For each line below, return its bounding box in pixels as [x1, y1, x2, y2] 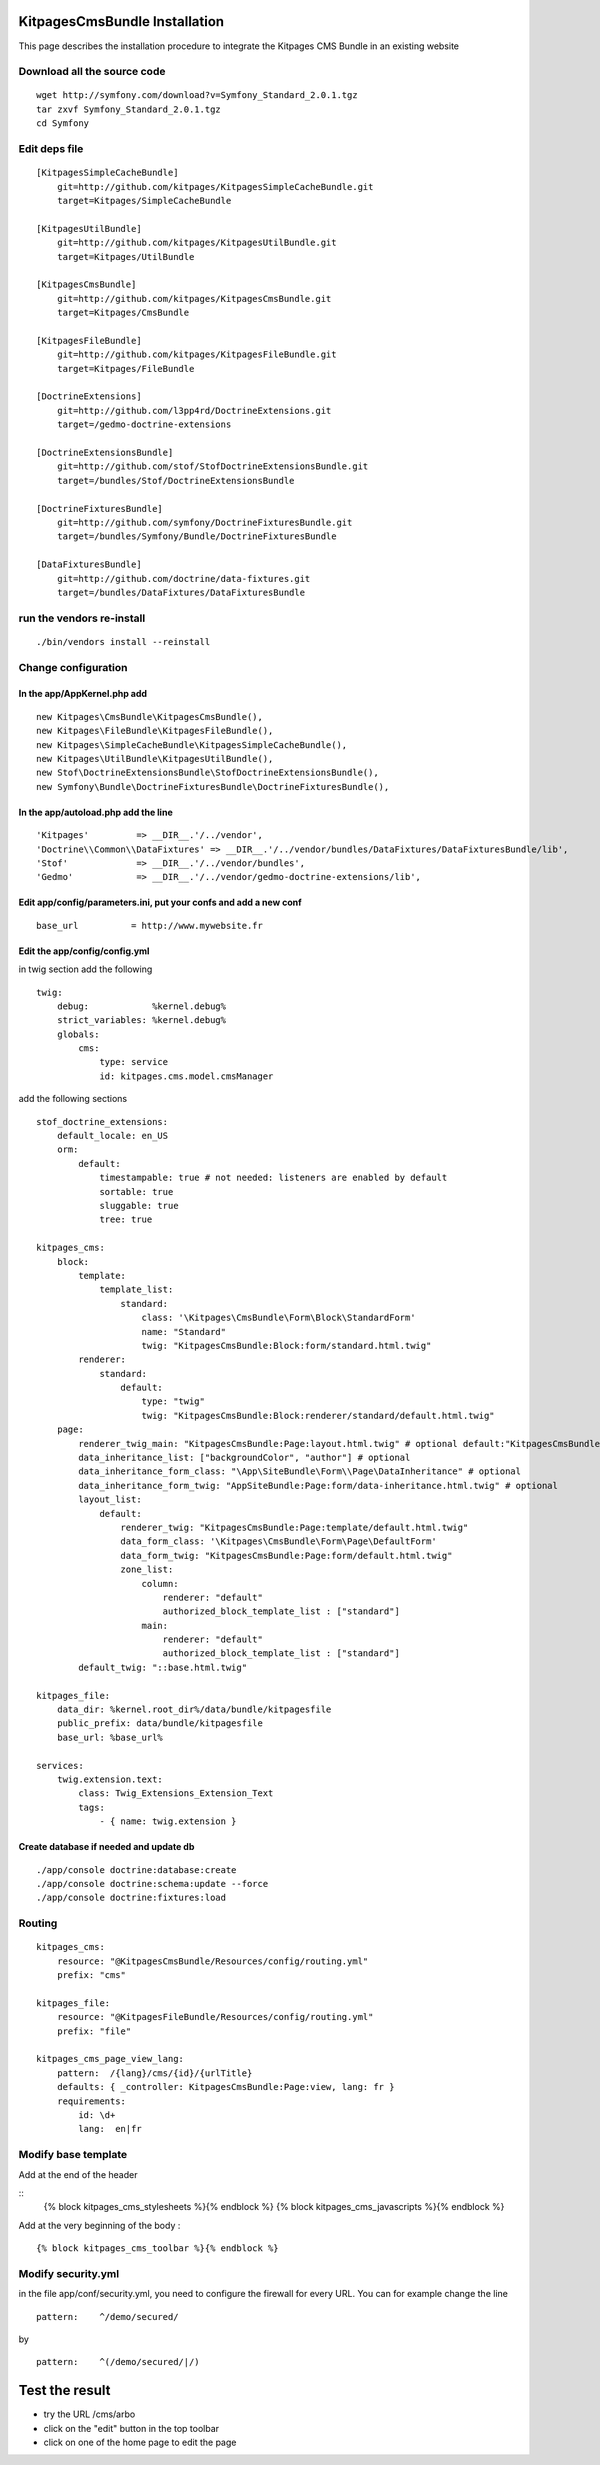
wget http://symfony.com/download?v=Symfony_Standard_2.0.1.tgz [36, 90, 359, 101]
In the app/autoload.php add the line [18, 806, 174, 818]
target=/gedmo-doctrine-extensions [56, 419, 232, 430]
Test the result [18, 2382, 111, 2399]
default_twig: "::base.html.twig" [78, 1661, 248, 1673]
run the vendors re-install [18, 611, 146, 625]
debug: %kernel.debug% [56, 1000, 227, 1012]
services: [36, 1760, 84, 1771]
